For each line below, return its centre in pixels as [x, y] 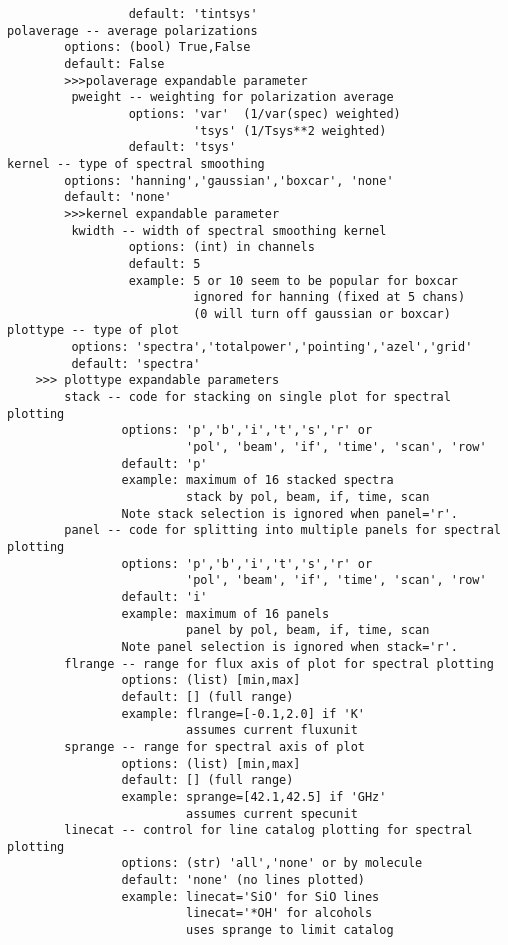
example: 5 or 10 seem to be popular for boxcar [293, 280]
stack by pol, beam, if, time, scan [307, 497]
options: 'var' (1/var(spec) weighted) [264, 113]
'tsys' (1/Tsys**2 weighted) [290, 130]
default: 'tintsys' [193, 14]
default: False [114, 63]
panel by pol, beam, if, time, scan [307, 630]
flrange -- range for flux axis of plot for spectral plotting [279, 663]
